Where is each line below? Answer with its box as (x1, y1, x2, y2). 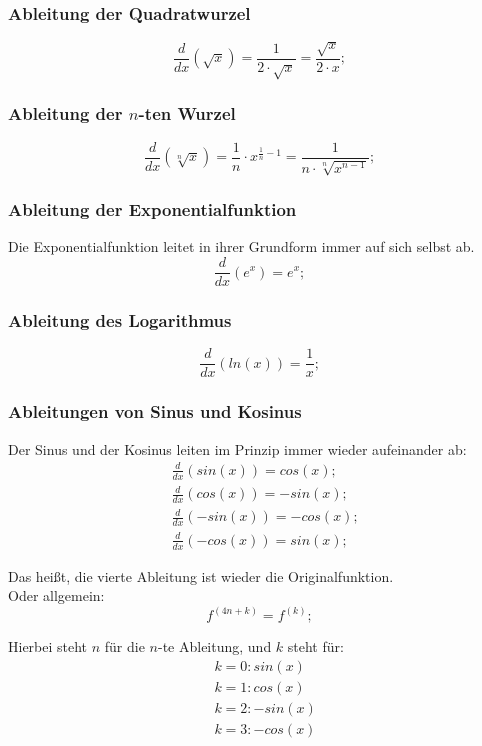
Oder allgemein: (8, 585, 105, 606)
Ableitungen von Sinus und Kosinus (8, 399, 302, 424)
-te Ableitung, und (157, 636, 272, 657)
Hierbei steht (8, 636, 88, 657)
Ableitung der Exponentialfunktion (8, 197, 297, 222)
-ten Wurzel (138, 101, 236, 126)
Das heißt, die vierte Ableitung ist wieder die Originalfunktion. (8, 565, 394, 586)
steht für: (287, 636, 344, 657)
